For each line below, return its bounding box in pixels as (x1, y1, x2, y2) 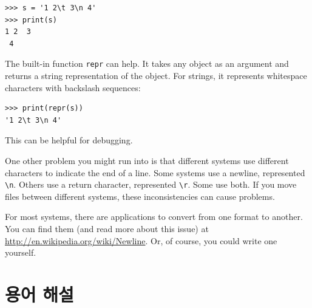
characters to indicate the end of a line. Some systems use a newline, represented (5, 166, 305, 179)
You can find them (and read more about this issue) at (5, 222, 209, 235)
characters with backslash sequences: (5, 81, 141, 94)
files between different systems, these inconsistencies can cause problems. (5, 190, 275, 202)
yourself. (5, 246, 36, 259)
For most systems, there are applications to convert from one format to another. (5, 210, 303, 223)
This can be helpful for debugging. (5, 134, 133, 146)
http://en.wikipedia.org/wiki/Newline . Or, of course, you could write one (5, 234, 277, 247)
